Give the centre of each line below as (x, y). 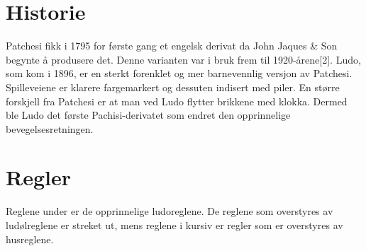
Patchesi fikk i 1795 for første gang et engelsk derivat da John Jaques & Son (172, 46)
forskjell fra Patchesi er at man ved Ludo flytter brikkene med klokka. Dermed (177, 101)
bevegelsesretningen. (50, 128)
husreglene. (30, 239)
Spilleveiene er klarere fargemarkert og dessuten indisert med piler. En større (173, 87)
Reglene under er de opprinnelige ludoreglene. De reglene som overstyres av (170, 211)
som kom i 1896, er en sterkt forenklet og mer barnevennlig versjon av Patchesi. (179, 73)
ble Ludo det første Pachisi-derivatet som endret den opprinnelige (148, 115)
